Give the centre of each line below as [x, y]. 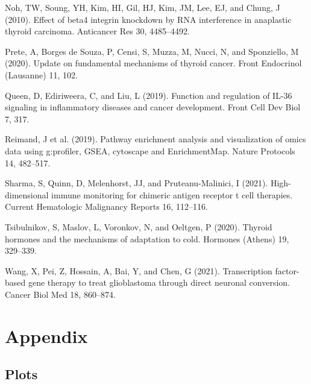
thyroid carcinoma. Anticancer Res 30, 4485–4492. [97, 31]
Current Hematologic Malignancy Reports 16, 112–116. [106, 206]
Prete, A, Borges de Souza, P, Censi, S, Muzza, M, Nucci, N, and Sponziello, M [152, 51]
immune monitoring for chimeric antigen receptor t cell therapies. [172, 194]
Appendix [46, 335]
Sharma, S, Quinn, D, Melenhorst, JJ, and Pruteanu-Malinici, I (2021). [137, 183]
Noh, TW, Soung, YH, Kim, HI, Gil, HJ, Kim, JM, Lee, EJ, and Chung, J [143, 7]
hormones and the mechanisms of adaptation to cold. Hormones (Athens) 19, [147, 238]
